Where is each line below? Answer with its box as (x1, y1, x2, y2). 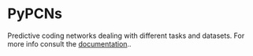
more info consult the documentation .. (7, 39, 132, 48)
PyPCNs (7, 5, 62, 23)
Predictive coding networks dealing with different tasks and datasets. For (7, 31, 245, 40)
